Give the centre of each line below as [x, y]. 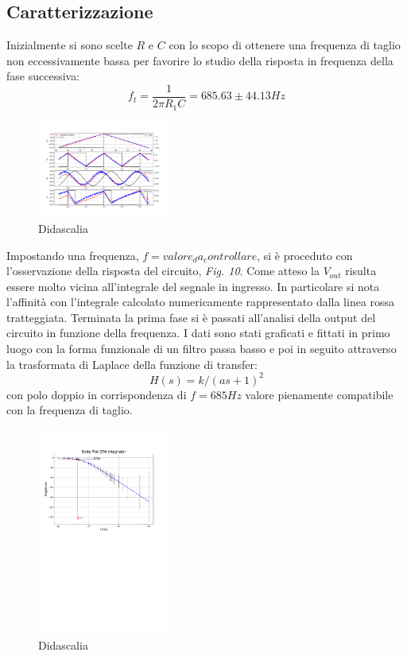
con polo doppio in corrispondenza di [97, 394]
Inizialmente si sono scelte [70, 45]
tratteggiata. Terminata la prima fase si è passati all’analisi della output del [191, 317]
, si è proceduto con [305, 255]
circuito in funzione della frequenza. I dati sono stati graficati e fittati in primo [198, 333]
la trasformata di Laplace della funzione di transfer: [132, 364]
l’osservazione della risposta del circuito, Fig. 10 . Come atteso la [163, 271]
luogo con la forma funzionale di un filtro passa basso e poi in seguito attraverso [202, 349]
